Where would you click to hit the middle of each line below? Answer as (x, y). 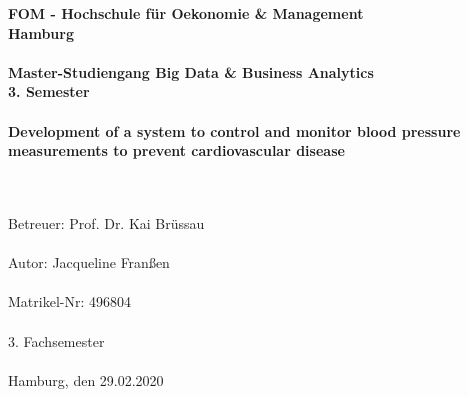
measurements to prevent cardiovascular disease (176, 150)
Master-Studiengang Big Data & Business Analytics (191, 71)
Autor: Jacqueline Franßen (89, 262)
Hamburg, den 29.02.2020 (86, 379)
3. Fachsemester (56, 340)
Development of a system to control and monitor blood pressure (234, 130)
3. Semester (49, 91)
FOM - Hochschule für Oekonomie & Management (186, 13)
